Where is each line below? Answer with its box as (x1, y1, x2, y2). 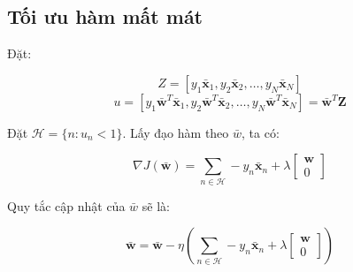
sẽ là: (142, 196, 170, 215)
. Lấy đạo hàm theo (122, 123, 229, 141)
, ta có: (242, 123, 280, 141)
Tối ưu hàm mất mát (7, 3, 203, 30)
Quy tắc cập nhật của (7, 196, 126, 215)
